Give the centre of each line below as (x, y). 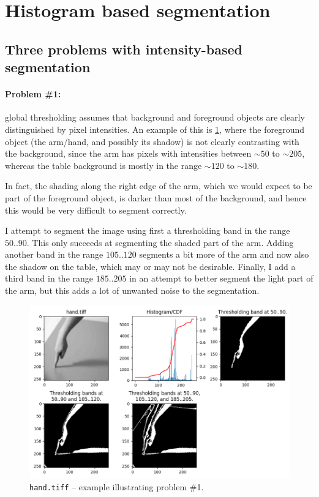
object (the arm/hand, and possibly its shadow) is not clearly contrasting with (152, 141)
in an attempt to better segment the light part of (221, 278)
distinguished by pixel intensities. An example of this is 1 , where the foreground (155, 129)
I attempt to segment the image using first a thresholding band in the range (148, 230)
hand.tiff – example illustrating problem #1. (117, 486)
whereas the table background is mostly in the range (103, 165)
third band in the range (49, 278)
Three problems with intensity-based (124, 49)
